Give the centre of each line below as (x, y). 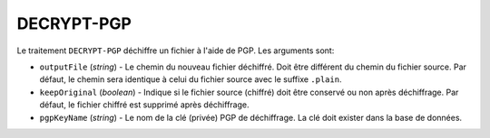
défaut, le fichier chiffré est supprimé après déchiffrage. (144, 105)
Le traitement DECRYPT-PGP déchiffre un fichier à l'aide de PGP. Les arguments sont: (176, 51)
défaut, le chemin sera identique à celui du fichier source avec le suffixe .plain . (191, 79)
